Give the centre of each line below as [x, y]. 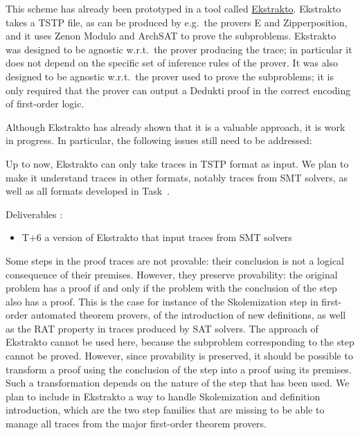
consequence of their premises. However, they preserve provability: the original [172, 274]
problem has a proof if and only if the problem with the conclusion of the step [171, 288]
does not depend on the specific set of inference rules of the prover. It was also [172, 63]
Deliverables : [34, 214]
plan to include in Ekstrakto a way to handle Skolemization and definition [163, 396]
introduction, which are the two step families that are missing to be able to [165, 410]
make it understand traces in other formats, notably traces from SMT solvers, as [177, 177]
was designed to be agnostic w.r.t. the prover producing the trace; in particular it [179, 49]
